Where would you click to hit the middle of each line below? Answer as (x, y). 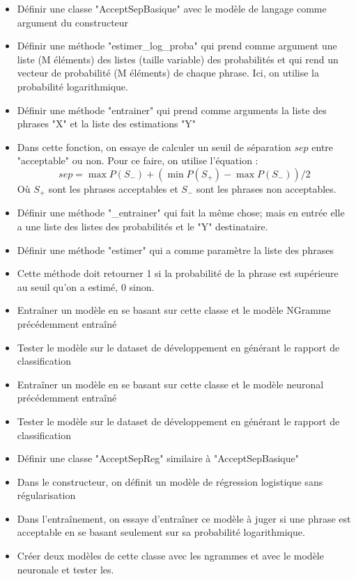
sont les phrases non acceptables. (266, 188)
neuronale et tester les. (65, 569)
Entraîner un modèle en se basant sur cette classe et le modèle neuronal (170, 384)
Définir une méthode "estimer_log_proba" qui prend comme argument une (177, 46)
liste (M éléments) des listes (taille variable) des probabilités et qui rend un (178, 59)
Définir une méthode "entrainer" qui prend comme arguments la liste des (172, 110)
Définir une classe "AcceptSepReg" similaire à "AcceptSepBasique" (158, 458)
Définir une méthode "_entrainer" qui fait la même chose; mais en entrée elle (181, 213)
